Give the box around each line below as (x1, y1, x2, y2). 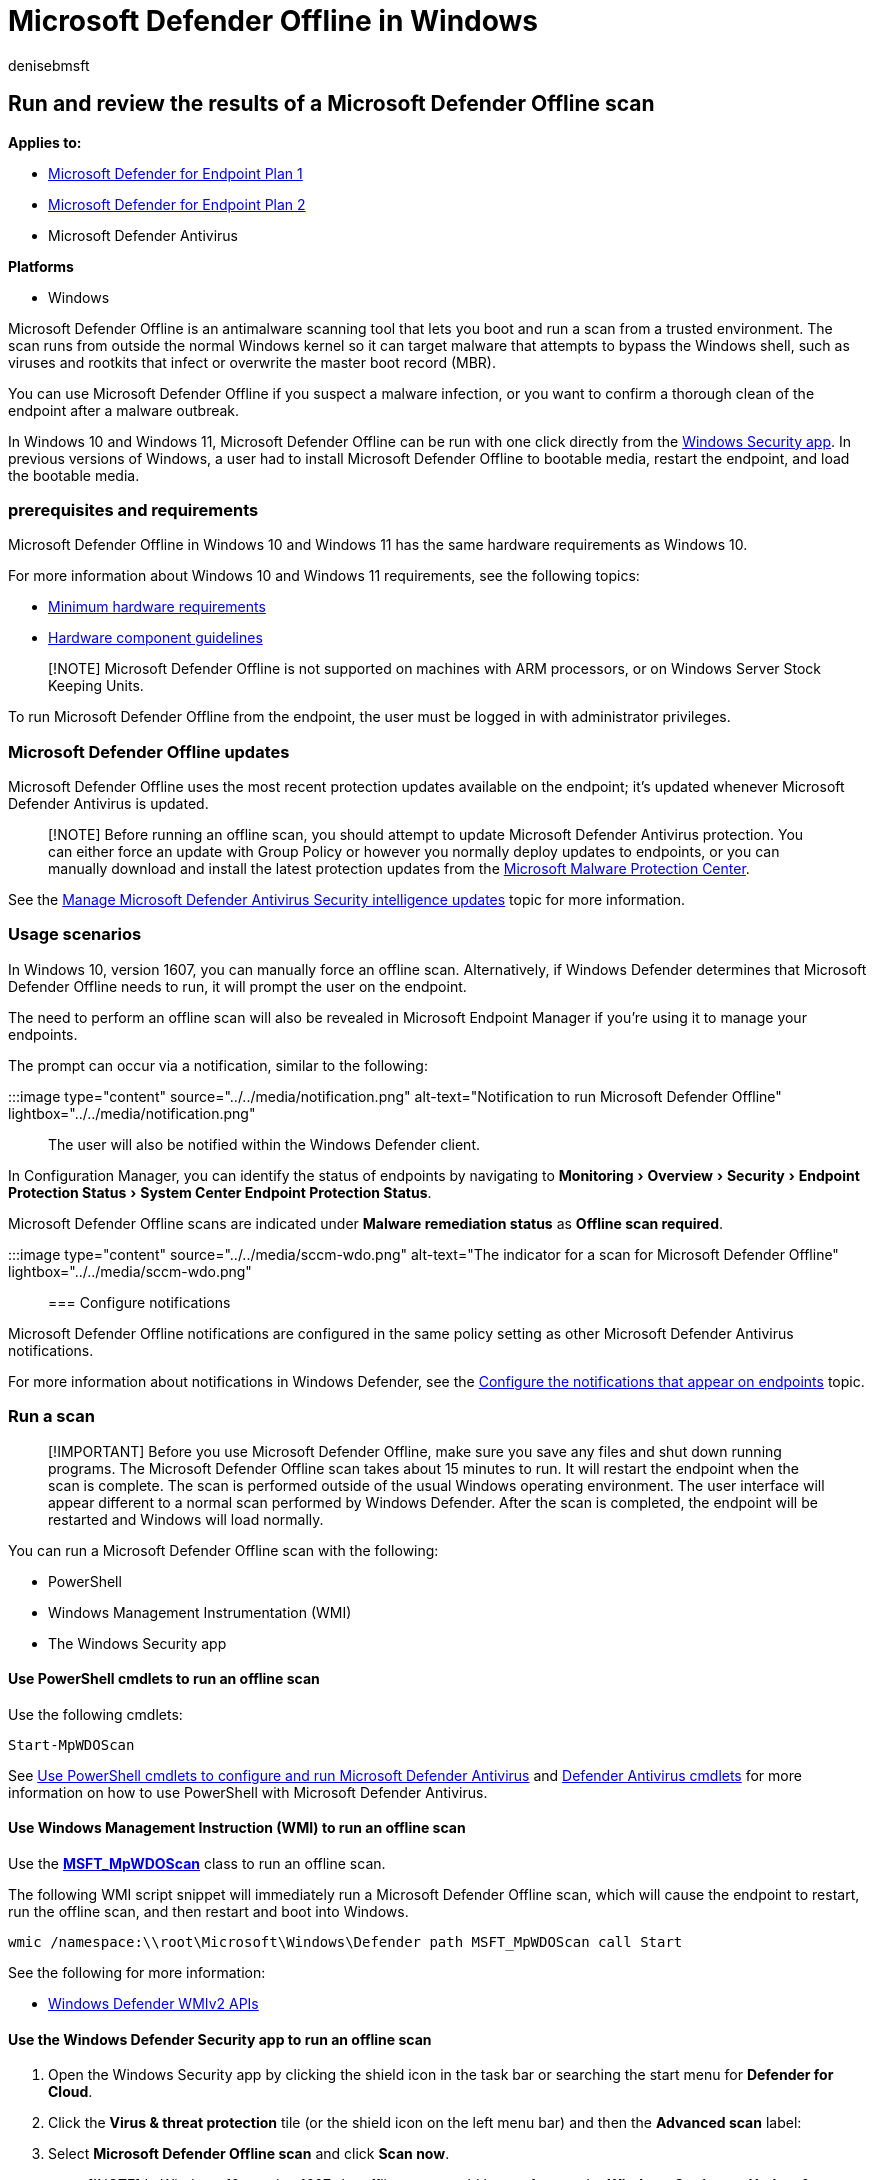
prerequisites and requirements (8, 499, 259, 520)
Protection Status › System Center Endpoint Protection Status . (8, 1183, 432, 1201)
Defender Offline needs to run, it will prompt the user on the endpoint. (8, 977, 467, 995)
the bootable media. (8, 466, 140, 484)
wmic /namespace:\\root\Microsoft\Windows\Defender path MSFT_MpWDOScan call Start (8, 1934, 683, 1951)
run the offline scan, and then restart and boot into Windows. (8, 1903, 409, 1921)
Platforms (8, 257, 74, 275)
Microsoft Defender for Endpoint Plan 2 (48, 195, 306, 213)
